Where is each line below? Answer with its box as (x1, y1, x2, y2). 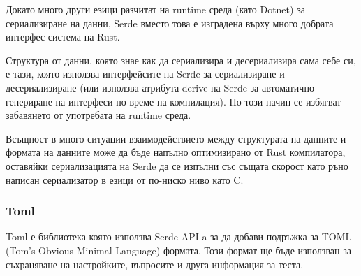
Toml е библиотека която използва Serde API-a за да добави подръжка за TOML (6, 229, 352, 244)
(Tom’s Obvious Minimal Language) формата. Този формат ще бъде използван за (6, 242, 351, 257)
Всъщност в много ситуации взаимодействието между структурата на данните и (6, 131, 346, 145)
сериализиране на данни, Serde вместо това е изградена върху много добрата (6, 15, 334, 30)
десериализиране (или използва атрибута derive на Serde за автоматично (6, 80, 314, 94)
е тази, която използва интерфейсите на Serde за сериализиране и (6, 66, 285, 81)
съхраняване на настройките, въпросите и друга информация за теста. (6, 256, 304, 271)
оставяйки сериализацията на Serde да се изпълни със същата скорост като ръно (6, 158, 348, 173)
